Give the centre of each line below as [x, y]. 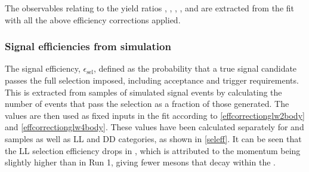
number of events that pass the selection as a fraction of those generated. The [147, 104]
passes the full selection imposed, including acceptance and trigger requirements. [152, 80]
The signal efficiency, [43, 68]
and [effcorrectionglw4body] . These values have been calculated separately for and [154, 127]
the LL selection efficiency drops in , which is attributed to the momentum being [153, 150]
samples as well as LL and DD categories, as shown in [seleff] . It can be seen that [153, 138]
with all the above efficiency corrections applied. [93, 19]
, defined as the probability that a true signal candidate [195, 68]
